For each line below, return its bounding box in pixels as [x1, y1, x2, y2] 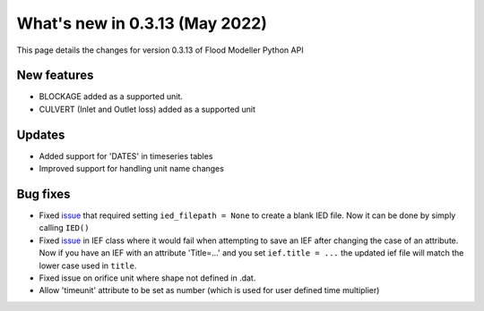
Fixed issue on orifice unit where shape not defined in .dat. [39, 273, 256, 283]
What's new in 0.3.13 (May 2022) [16, 13, 268, 33]
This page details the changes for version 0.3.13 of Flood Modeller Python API [16, 45, 304, 55]
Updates [16, 127, 65, 142]
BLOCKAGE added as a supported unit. [39, 91, 184, 102]
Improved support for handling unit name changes [39, 164, 224, 174]
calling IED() [39, 223, 90, 233]
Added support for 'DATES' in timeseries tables [39, 150, 213, 161]
